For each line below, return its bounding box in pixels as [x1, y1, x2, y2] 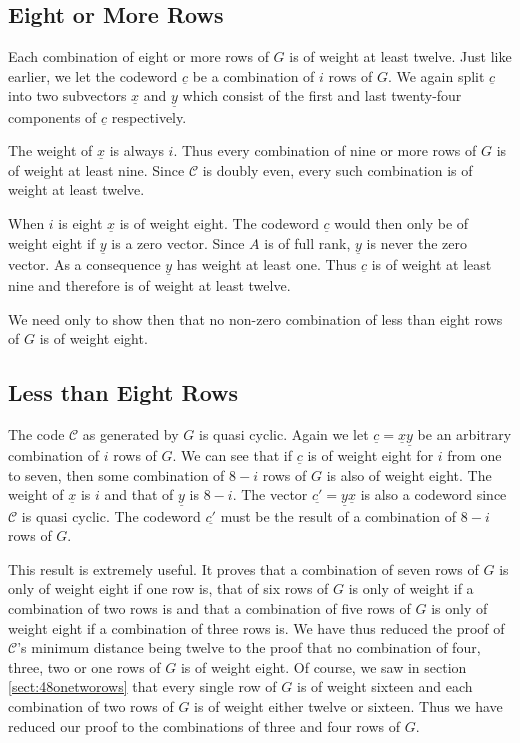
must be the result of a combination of [220, 505, 457, 526]
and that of [104, 484, 174, 505]
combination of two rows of [8, 695, 174, 716]
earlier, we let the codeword [8, 65, 178, 86]
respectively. [111, 106, 187, 127]
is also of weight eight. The [326, 464, 492, 485]
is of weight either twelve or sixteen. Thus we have [194, 695, 503, 716]
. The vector [232, 484, 308, 505]
